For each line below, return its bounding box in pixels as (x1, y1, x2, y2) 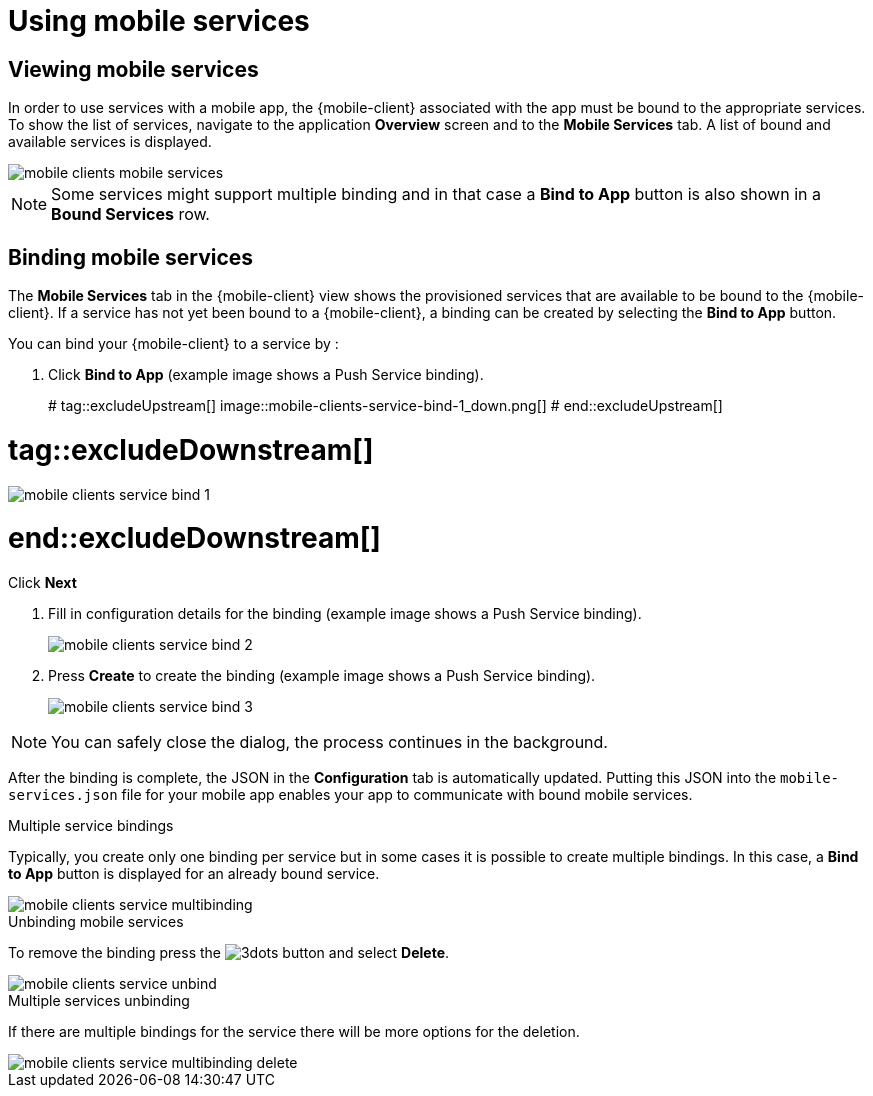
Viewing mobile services (8, 56, 259, 82)
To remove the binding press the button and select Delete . (8, 944, 450, 962)
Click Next (8, 574, 77, 592)
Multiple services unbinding (8, 992, 190, 1010)
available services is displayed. (8, 133, 212, 151)
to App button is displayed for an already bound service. (8, 865, 380, 883)
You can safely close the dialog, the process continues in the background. (51, 732, 608, 753)
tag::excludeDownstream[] (8, 432, 374, 467)
